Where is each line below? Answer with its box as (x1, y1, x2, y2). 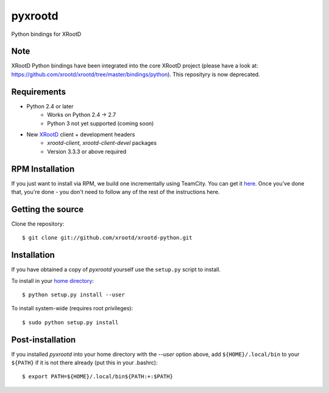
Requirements (11, 86, 66, 97)
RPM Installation (11, 164, 75, 174)
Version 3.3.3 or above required (47, 148, 127, 155)
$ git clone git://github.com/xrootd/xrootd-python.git (22, 234, 193, 242)
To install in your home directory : (11, 277, 94, 284)
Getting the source (11, 204, 84, 214)
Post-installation (11, 335, 76, 345)
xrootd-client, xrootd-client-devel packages (47, 139, 157, 147)
